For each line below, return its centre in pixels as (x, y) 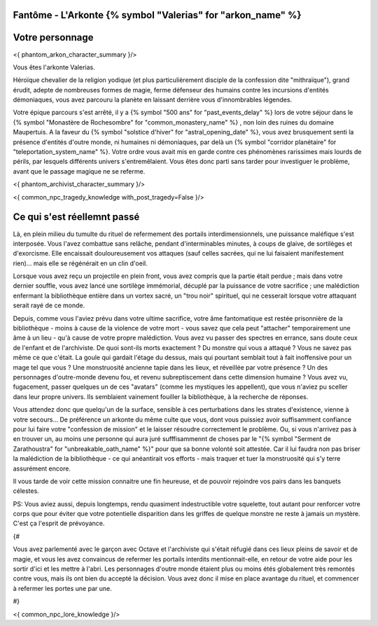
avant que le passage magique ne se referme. (79, 171)
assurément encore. (42, 468)
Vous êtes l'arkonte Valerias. (54, 67)
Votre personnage (53, 37)
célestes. (26, 491)
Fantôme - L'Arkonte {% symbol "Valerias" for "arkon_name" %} (157, 15)
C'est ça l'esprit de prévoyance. (59, 523)
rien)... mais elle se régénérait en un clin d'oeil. (80, 263)
